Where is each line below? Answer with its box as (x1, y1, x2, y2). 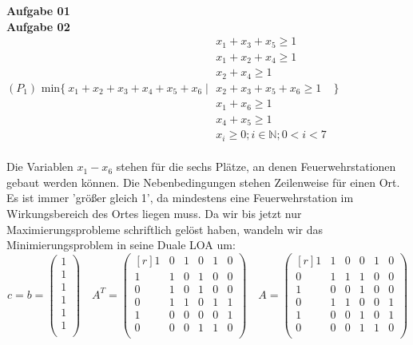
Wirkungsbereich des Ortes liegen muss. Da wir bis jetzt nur (6, 204, 302, 221)
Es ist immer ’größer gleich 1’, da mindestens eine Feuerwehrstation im (6, 189, 354, 206)
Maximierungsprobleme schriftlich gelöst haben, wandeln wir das (6, 220, 323, 237)
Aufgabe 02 (6, 18, 70, 34)
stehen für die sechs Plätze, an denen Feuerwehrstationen (116, 158, 396, 175)
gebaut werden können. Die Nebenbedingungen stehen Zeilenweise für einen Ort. (6, 173, 400, 190)
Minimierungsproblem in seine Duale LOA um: (6, 236, 236, 253)
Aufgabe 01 (6, 2, 70, 18)
